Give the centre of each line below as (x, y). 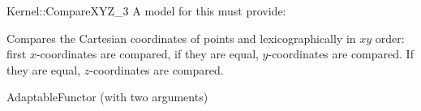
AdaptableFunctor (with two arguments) (107, 97)
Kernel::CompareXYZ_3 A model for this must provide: (146, 11)
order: (390, 38)
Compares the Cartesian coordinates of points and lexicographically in (181, 38)
